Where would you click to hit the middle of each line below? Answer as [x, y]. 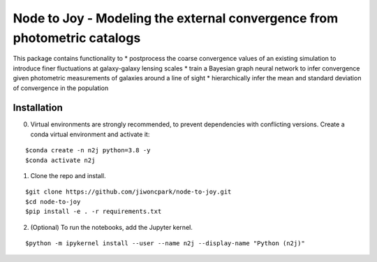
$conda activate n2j [60, 160]
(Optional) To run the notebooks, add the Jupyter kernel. [112, 227]
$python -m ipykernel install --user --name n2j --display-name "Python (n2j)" [165, 243]
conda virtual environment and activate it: [90, 134]
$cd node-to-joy [53, 202]
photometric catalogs [77, 38]
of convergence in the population [61, 88]
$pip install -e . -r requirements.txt [94, 212]
